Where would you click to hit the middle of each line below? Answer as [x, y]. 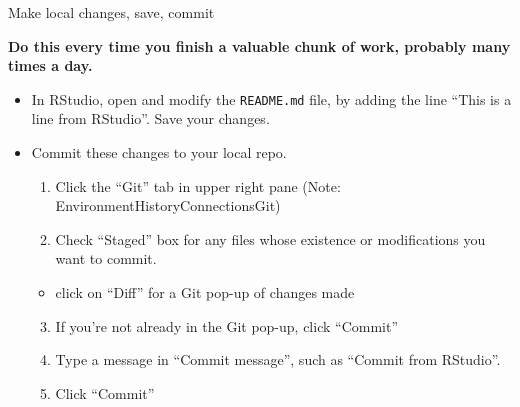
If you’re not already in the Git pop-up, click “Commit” [227, 325]
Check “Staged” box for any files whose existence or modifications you [270, 238]
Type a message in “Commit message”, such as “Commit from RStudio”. [278, 359]
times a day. [50, 65]
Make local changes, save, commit [111, 12]
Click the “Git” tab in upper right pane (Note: [198, 185]
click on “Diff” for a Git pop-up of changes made [205, 292]
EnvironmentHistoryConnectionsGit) [168, 205]
